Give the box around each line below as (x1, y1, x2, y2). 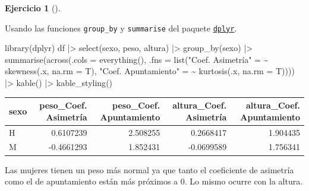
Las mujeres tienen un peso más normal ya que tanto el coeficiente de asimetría (5, 163, 294, 176)
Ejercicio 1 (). (5, 2, 61, 14)
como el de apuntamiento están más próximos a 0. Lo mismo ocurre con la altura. (5, 175, 303, 187)
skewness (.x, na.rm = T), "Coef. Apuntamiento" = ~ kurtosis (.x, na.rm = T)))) (5, 65, 295, 77)
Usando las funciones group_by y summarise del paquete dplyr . (5, 21, 237, 34)
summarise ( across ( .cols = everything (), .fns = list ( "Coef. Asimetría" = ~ (5, 53, 269, 65)
